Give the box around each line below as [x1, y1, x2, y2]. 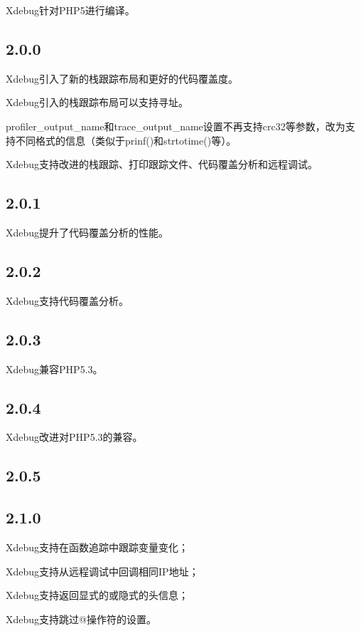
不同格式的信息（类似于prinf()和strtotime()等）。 [15, 132, 237, 147]
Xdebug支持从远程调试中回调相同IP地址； [6, 563, 199, 578]
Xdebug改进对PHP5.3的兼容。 [6, 429, 143, 444]
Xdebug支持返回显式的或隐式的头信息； [6, 588, 189, 603]
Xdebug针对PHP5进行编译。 [6, 3, 135, 17]
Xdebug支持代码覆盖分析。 [6, 293, 129, 308]
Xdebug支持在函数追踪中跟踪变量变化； [6, 539, 189, 554]
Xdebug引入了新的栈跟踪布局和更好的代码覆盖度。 [6, 71, 239, 85]
